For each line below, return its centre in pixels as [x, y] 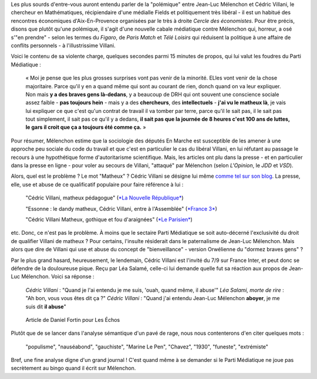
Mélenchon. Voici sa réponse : [58, 277]
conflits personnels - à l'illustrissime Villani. [63, 45]
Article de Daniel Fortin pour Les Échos [73, 320]
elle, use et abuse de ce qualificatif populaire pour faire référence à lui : [97, 184]
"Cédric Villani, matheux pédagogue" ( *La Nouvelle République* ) [105, 198]
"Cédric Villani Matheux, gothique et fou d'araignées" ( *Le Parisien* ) [109, 219]
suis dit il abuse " [46, 307]
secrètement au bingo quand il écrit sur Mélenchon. [73, 368]
